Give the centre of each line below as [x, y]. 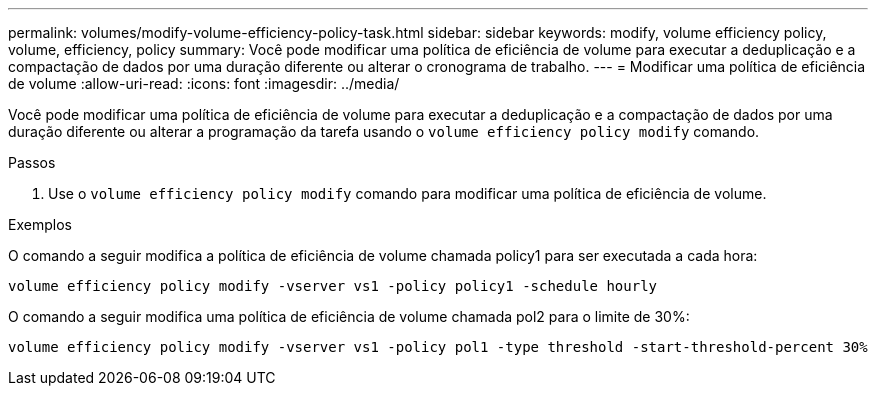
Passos [32, 162]
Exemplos [40, 224]
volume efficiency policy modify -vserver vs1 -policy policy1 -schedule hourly [333, 286]
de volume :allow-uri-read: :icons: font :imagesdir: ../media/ [204, 83]
